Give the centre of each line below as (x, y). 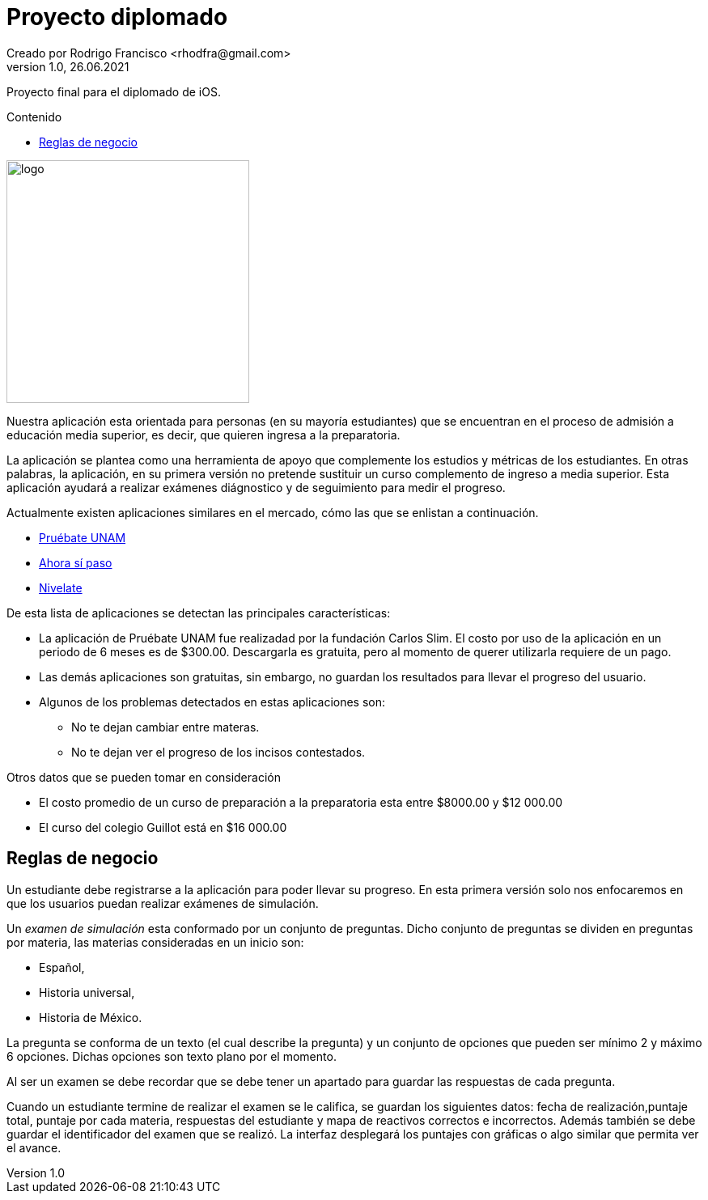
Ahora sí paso (76, 562)
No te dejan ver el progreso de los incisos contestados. (218, 752)
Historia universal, (87, 992)
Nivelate (61, 587)
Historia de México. (91, 1017)
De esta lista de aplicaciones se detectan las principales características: (199, 613)
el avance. (34, 1147)
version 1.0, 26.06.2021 (68, 66)
